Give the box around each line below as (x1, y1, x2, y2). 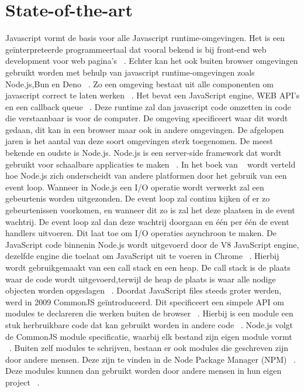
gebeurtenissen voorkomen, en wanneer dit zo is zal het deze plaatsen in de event (5, 204, 295, 216)
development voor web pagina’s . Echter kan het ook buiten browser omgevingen (5, 54, 298, 67)
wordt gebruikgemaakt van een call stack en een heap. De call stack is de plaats (5, 261, 291, 273)
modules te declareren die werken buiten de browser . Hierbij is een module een (5, 307, 293, 319)
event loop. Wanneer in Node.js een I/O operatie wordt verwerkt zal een (5, 180, 264, 193)
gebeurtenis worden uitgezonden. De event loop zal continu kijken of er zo (5, 192, 270, 204)
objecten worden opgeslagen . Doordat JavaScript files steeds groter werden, (5, 284, 282, 296)
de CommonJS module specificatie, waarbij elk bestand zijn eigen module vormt (5, 330, 292, 342)
